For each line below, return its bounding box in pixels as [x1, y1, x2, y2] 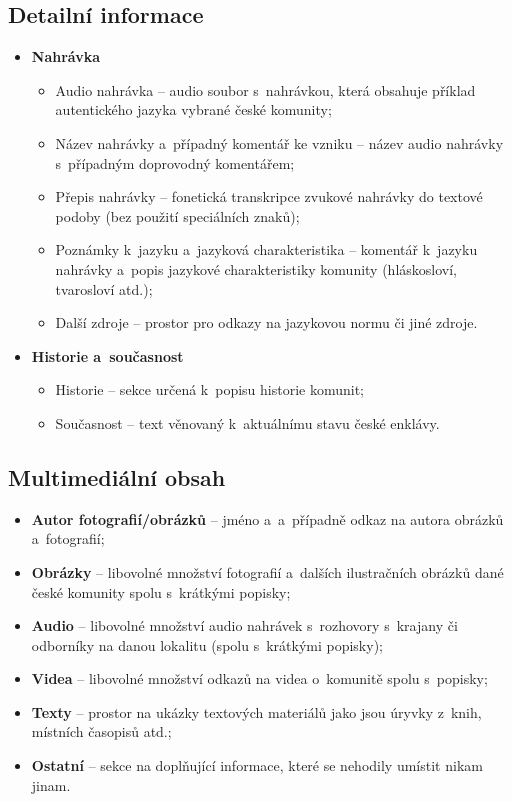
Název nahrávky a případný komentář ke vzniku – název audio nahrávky [55, 132, 504, 153]
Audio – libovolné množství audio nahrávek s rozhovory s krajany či [31, 615, 458, 636]
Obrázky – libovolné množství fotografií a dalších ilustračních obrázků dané [31, 561, 504, 582]
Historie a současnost [31, 345, 184, 366]
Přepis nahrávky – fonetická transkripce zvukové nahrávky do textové [55, 186, 483, 207]
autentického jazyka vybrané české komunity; [55, 99, 332, 120]
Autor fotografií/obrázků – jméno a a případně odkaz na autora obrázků [31, 508, 504, 529]
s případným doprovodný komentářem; [55, 152, 295, 173]
